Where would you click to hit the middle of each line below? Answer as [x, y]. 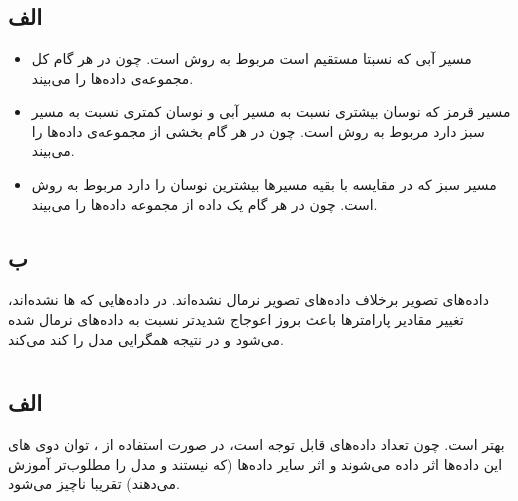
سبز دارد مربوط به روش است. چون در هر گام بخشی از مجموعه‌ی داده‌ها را [258, 130]
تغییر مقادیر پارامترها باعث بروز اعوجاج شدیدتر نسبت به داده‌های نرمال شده [236, 318]
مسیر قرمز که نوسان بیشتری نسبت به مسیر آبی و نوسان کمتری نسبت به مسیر [271, 111]
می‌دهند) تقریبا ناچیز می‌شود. [94, 483]
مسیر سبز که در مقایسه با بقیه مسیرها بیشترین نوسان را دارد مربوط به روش [264, 183]
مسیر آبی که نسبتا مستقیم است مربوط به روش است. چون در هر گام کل [251, 58]
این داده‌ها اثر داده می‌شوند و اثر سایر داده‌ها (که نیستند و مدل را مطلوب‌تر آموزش [255, 463]
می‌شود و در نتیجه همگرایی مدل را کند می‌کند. [146, 338]
